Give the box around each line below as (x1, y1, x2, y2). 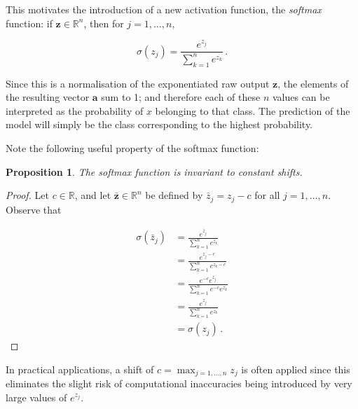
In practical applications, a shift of (6, 361, 154, 376)
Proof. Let (6, 188, 49, 202)
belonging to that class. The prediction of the (155, 103, 350, 118)
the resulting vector (6, 90, 90, 104)
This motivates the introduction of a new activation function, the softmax (6, 2, 322, 16)
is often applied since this (241, 361, 350, 376)
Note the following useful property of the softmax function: (6, 140, 259, 155)
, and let (74, 188, 111, 202)
